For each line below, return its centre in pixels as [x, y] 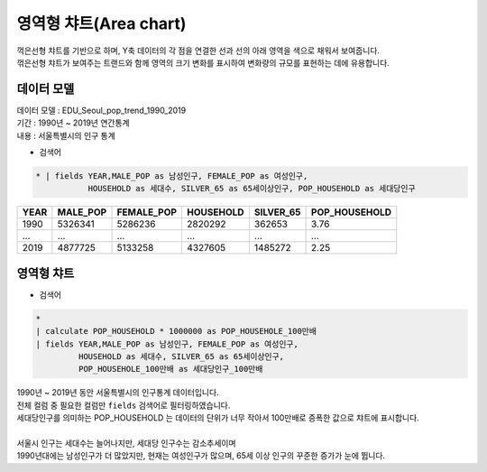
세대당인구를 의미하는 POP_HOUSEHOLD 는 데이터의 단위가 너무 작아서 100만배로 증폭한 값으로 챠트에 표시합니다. [218, 418]
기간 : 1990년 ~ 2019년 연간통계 [73, 123]
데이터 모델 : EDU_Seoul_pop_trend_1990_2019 [101, 110]
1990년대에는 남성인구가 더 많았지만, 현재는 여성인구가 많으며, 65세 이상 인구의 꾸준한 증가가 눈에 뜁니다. [201, 456]
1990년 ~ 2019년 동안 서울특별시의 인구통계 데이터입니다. [118, 393]
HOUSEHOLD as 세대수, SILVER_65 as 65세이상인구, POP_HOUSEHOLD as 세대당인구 [252, 189]
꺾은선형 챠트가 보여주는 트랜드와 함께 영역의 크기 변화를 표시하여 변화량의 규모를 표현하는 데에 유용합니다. [203, 62]
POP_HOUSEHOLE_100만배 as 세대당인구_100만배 [170, 369]
